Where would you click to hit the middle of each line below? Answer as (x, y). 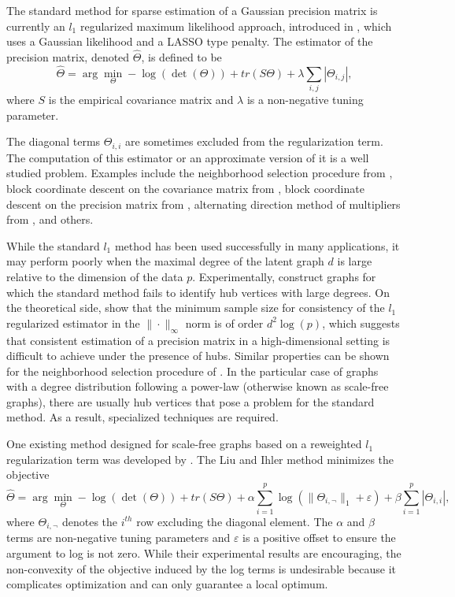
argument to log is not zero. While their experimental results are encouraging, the (204, 553)
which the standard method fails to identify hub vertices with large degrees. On (198, 292)
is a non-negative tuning (305, 100)
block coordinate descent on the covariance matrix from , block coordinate (185, 188)
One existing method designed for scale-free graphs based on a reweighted (184, 444)
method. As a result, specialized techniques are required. (142, 417)
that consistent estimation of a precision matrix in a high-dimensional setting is (198, 340)
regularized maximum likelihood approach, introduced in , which (236, 26)
